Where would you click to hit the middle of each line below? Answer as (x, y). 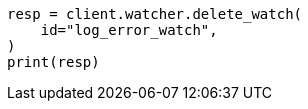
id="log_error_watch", (129, 30)
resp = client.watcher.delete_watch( (155, 14)
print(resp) (53, 62)
